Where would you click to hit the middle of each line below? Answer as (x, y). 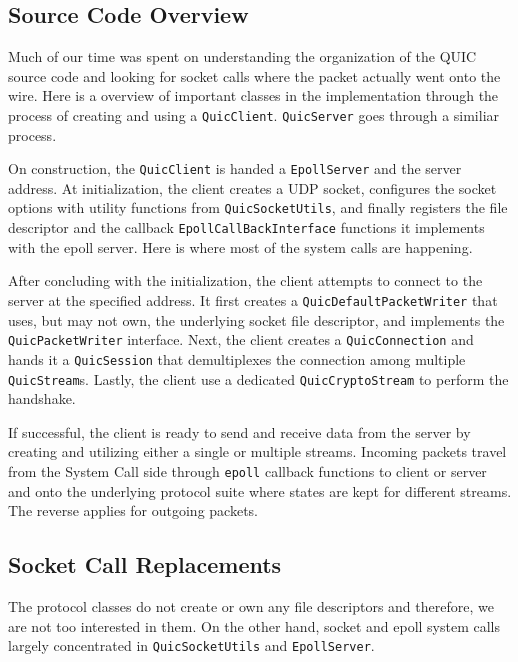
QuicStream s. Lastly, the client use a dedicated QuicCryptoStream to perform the (258, 378)
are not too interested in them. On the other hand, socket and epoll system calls (254, 625)
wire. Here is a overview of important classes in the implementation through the (253, 95)
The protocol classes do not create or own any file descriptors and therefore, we (251, 606)
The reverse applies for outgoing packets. (133, 510)
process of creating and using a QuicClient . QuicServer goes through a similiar (254, 114)
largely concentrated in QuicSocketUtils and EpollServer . (191, 645)
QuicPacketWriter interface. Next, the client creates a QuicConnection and (241, 339)
